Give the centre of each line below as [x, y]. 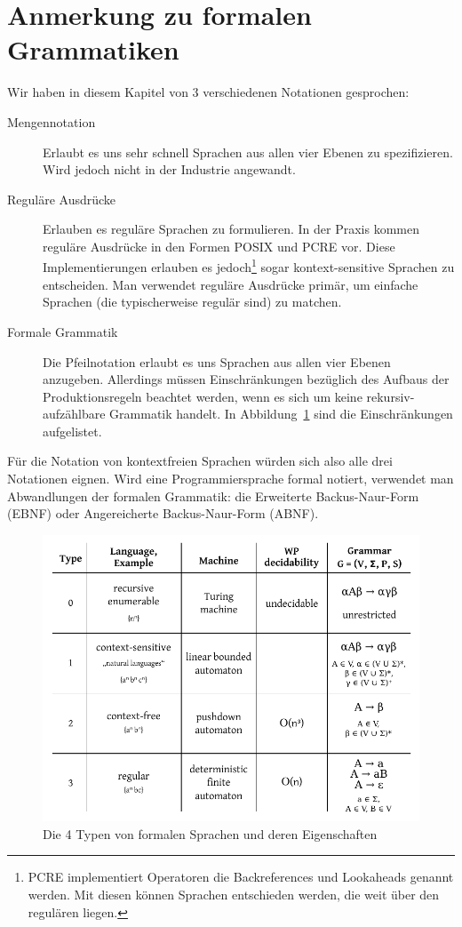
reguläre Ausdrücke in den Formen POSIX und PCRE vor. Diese [219, 246]
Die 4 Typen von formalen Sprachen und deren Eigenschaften [210, 833]
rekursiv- [390, 396]
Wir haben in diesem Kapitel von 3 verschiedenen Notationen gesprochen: [208, 92]
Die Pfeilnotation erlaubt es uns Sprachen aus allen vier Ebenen [217, 361]
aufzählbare [74, 414]
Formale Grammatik [63, 331]
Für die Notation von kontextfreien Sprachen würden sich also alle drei [200, 461]
